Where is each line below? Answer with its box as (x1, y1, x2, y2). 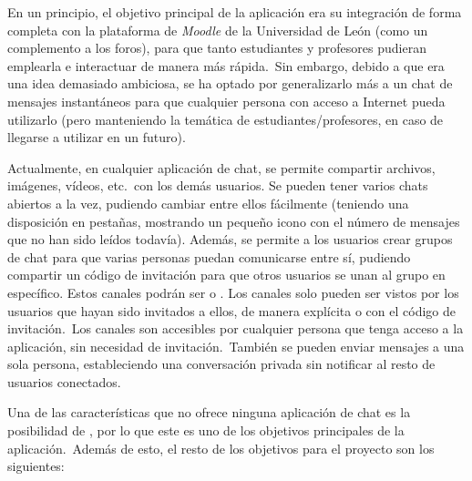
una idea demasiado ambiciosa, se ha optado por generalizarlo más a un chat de (7, 74, 453, 93)
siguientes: (7, 456, 65, 476)
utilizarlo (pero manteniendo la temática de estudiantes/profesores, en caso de (7, 109, 444, 128)
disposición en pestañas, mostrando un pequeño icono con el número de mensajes (7, 211, 460, 230)
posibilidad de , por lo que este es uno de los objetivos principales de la (7, 421, 405, 440)
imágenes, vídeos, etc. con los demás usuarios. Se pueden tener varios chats (7, 176, 428, 195)
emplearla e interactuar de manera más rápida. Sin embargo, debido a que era (7, 56, 445, 75)
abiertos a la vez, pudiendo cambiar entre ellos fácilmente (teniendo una (7, 193, 409, 212)
